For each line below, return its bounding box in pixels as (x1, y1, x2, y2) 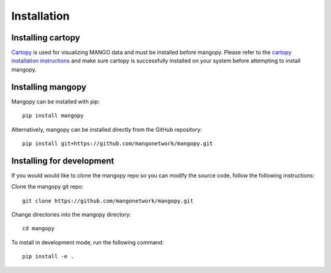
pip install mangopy (22, 112, 84, 119)
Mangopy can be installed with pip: (11, 98, 100, 105)
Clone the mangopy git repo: (11, 183, 84, 190)
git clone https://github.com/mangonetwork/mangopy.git (22, 197, 194, 204)
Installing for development (11, 155, 115, 166)
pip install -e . (22, 253, 74, 260)
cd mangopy (22, 225, 55, 232)
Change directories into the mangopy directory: (11, 211, 131, 218)
